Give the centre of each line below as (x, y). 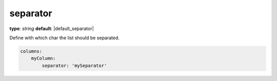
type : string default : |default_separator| (52, 29)
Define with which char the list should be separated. (65, 38)
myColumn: (43, 58)
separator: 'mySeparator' (74, 65)
